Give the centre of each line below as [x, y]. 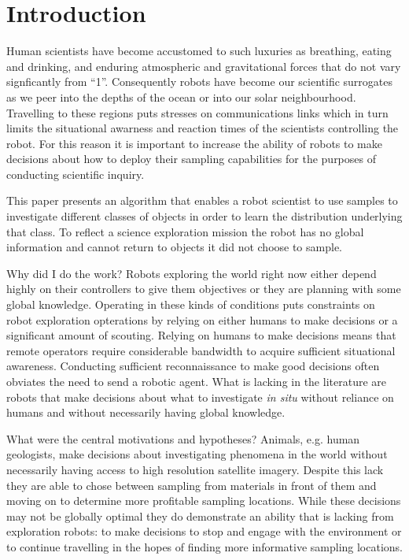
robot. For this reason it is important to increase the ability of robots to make [194, 143]
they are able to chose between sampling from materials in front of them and [192, 485]
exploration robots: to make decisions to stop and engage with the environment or [204, 531]
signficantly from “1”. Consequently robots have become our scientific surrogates [200, 82]
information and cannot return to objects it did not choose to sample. [174, 247]
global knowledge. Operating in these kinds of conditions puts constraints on [191, 304]
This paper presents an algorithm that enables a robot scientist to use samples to [202, 200]
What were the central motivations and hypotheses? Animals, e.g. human [183, 438]
